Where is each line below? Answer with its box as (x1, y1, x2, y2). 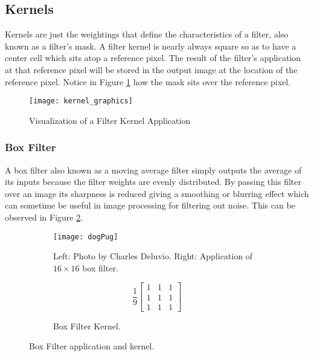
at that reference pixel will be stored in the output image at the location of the (5, 63, 298, 76)
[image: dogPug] (53, 232, 118, 241)
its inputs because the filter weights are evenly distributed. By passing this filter (5, 175, 301, 188)
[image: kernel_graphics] (29, 97, 133, 106)
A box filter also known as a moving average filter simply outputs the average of (5, 163, 302, 176)
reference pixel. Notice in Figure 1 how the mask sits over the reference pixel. (5, 75, 291, 88)
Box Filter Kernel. (53, 319, 121, 332)
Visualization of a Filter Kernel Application (29, 114, 191, 126)
